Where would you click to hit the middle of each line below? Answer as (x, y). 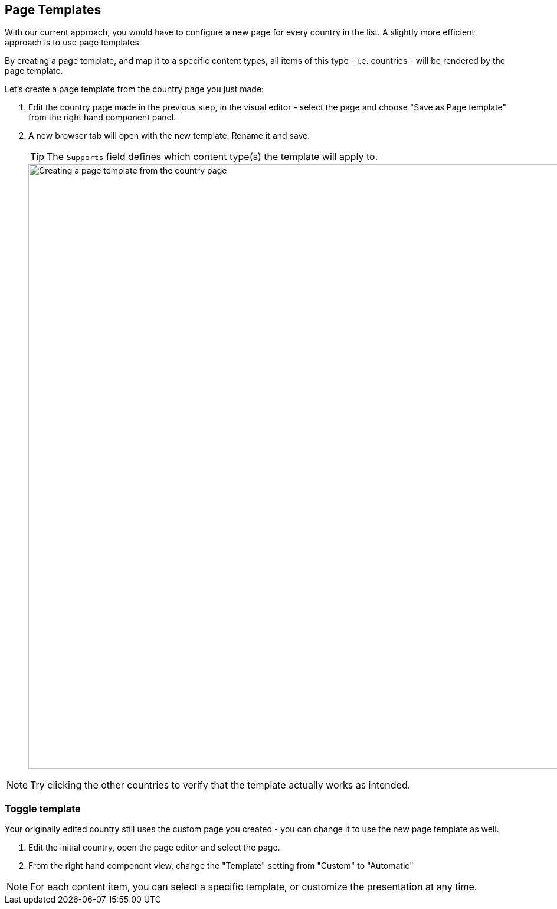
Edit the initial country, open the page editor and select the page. (154, 848)
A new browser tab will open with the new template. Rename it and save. (169, 136)
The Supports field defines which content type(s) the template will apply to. (212, 157)
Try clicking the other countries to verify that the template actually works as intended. (220, 785)
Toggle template (43, 808)
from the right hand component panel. (102, 118)
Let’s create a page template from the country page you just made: (135, 89)
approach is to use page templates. (73, 43)
